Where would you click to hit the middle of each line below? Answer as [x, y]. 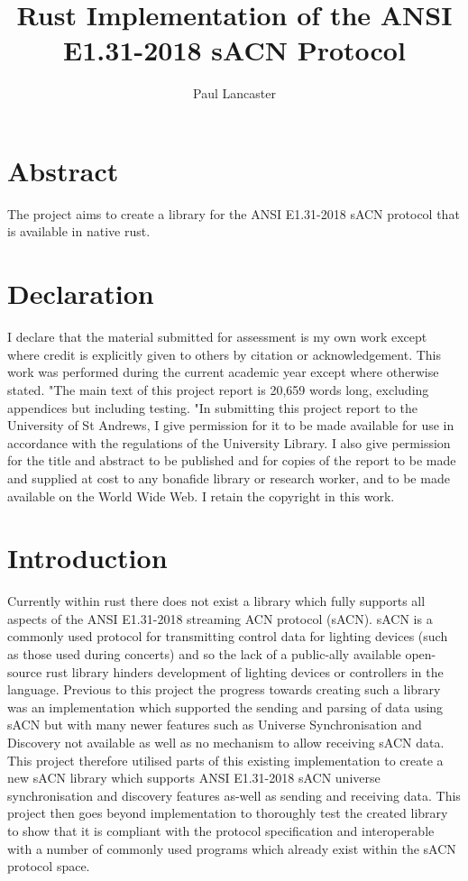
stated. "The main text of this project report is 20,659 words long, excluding [218, 389]
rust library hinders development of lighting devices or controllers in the [244, 671]
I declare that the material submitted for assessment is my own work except [217, 337]
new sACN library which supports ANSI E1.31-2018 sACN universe [194, 778]
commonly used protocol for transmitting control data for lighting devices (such [228, 636]
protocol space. [49, 866]
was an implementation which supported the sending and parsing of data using [225, 707]
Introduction [87, 558]
